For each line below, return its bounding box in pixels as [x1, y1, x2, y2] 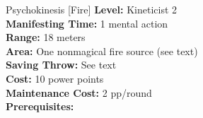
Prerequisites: [6, 99, 74, 114]
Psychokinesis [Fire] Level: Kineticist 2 [6, 2, 178, 16]
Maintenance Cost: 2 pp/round [6, 85, 152, 100]
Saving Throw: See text [6, 57, 117, 72]
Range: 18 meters [6, 30, 86, 45]
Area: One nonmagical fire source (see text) [6, 43, 198, 58]
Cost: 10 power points [6, 71, 104, 85]
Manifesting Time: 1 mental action [6, 16, 168, 30]
